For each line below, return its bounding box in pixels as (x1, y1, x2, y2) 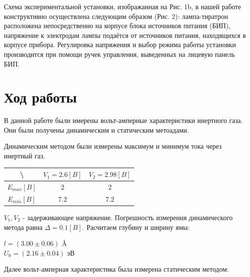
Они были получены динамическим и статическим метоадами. (4, 124, 189, 135)
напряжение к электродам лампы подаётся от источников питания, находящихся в (4, 30, 246, 40)
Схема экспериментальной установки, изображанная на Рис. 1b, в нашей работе (4, 1, 241, 11)
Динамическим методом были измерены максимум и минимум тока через (4, 141, 222, 151)
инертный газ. (4, 151, 45, 161)
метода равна (4, 222, 43, 232)
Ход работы (4, 87, 77, 107)
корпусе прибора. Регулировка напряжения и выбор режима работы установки (4, 39, 236, 50)
